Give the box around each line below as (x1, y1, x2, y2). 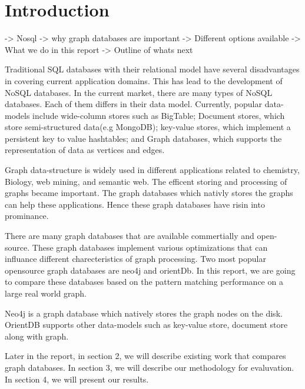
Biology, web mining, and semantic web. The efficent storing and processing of (5, 175, 287, 187)
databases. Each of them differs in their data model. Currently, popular (5, 98, 262, 110)
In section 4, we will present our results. (5, 373, 149, 385)
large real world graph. (5, 287, 87, 299)
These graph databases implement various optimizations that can (32, 241, 268, 253)
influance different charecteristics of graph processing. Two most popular (5, 252, 266, 265)
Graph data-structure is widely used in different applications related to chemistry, (5, 164, 300, 176)
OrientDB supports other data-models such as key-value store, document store (5, 318, 288, 331)
